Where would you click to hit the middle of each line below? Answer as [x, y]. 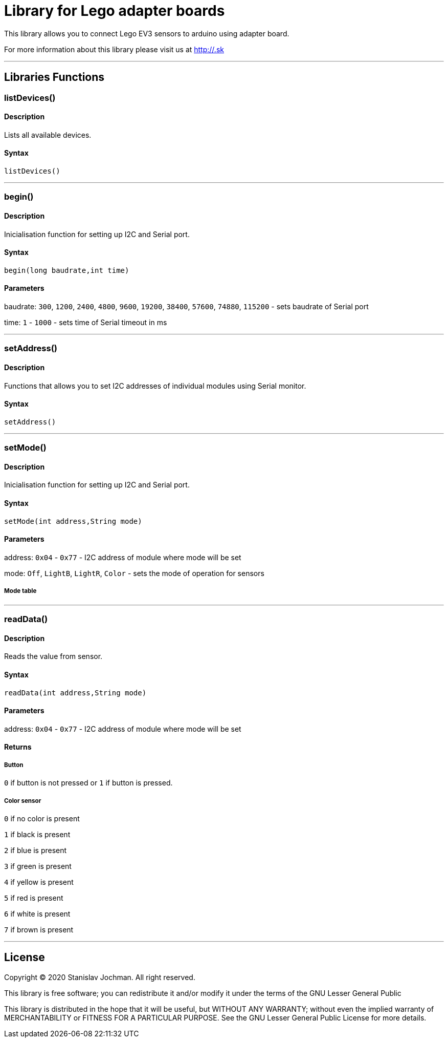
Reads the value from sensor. [53, 656]
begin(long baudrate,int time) [67, 270]
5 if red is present [34, 898]
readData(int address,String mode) [75, 693]
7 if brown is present [39, 929]
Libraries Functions [54, 77]
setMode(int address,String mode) [73, 521]
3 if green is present [38, 866]
